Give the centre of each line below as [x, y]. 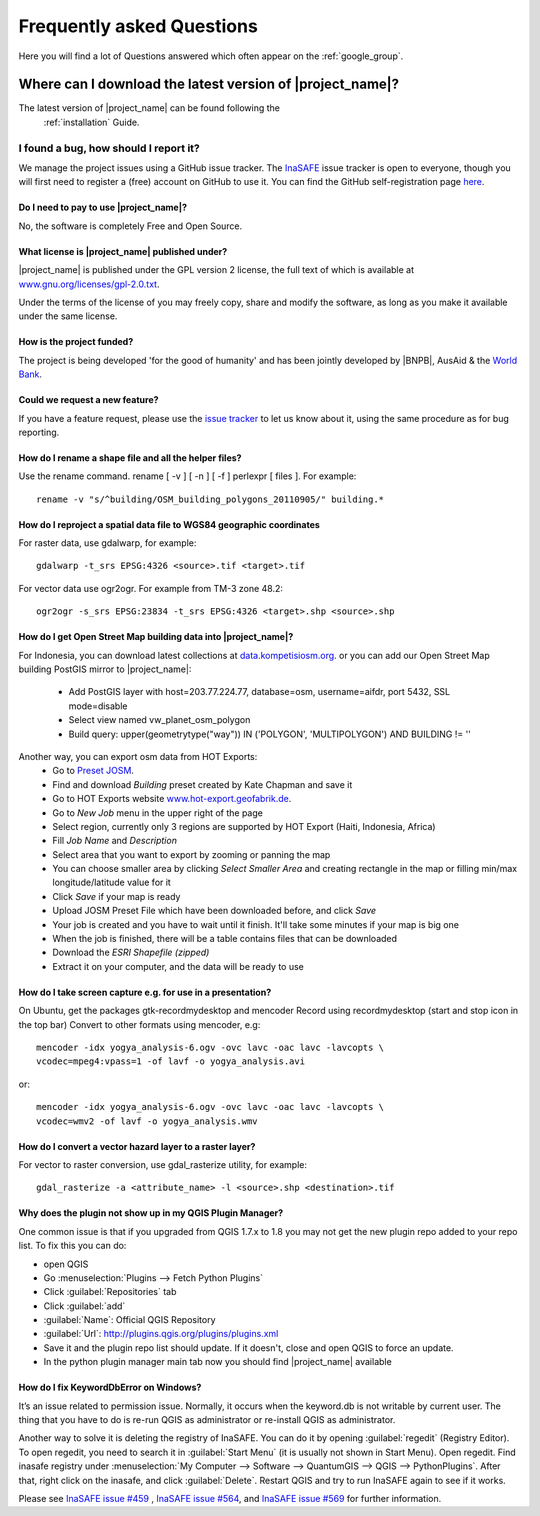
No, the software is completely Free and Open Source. [130, 226]
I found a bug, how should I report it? [109, 148]
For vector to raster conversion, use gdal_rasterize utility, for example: [162, 1164]
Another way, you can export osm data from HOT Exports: [138, 756]
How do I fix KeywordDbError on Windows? [110, 1387]
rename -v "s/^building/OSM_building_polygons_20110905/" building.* [210, 499]
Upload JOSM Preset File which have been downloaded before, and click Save [214, 911]
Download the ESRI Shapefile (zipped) [131, 952]
